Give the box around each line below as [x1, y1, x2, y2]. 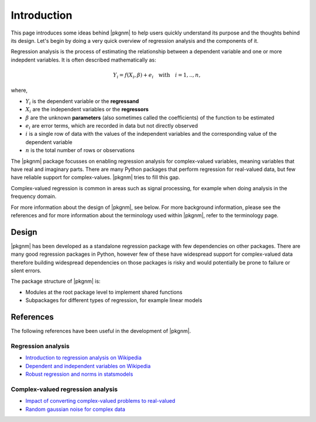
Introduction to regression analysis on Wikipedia [25, 354, 142, 361]
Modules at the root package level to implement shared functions [25, 289, 183, 296]
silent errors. [11, 267, 42, 274]
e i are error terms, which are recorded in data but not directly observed [25, 122, 198, 131]
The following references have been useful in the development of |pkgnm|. [11, 328, 191, 335]
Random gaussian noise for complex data [25, 406, 126, 413]
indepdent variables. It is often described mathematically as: [11, 56, 156, 63]
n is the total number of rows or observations [25, 147, 135, 154]
